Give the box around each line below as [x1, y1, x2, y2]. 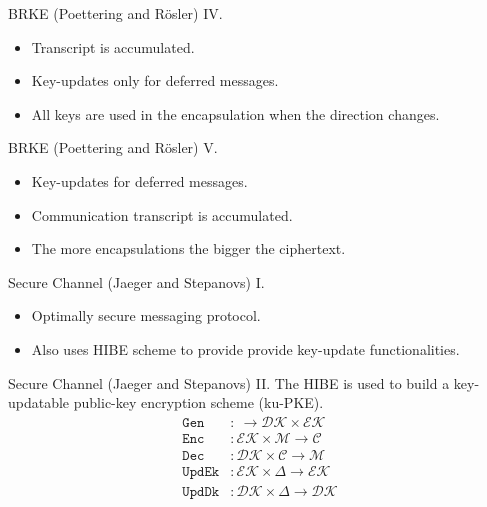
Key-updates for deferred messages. [31, 170, 248, 191]
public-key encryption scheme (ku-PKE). [73, 392, 324, 413]
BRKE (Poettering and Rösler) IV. [8, 3, 223, 23]
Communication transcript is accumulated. [31, 204, 293, 225]
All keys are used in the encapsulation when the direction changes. [31, 103, 440, 124]
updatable [8, 392, 70, 413]
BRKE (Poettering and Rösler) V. [8, 137, 218, 158]
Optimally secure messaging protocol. [31, 305, 261, 326]
